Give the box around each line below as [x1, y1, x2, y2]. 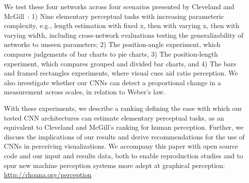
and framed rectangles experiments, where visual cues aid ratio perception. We [4, 68, 238, 78]
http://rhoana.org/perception [4, 169, 92, 180]
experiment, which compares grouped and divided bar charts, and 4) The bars [4, 58, 236, 68]
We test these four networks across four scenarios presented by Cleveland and [4, 1, 234, 11]
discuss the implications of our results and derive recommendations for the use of [4, 131, 245, 141]
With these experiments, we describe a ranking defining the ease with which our [4, 103, 242, 113]
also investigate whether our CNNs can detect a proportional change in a [4, 77, 221, 87]
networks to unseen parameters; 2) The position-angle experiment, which [4, 39, 221, 49]
